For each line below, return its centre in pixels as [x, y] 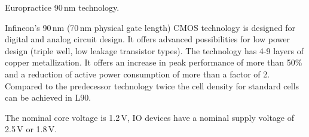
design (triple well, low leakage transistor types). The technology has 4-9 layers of [154, 50]
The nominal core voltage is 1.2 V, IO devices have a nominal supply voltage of [150, 117]
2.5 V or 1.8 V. [31, 129]
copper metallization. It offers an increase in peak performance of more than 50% [154, 62]
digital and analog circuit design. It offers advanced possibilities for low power [147, 39]
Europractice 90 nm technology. [62, 7]
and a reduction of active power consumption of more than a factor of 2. [137, 74]
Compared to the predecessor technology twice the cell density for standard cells [152, 85]
